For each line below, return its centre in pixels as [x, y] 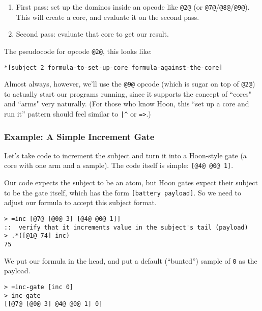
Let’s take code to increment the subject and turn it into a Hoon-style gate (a [125, 155]
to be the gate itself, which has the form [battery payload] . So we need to [123, 192]
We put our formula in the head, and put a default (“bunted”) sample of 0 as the [131, 260]
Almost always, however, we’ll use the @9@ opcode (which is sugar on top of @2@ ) [130, 84]
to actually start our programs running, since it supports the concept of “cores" [128, 93]
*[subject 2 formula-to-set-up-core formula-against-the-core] [113, 67]
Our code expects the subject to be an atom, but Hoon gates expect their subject [131, 182]
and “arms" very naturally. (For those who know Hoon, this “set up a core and [127, 104]
